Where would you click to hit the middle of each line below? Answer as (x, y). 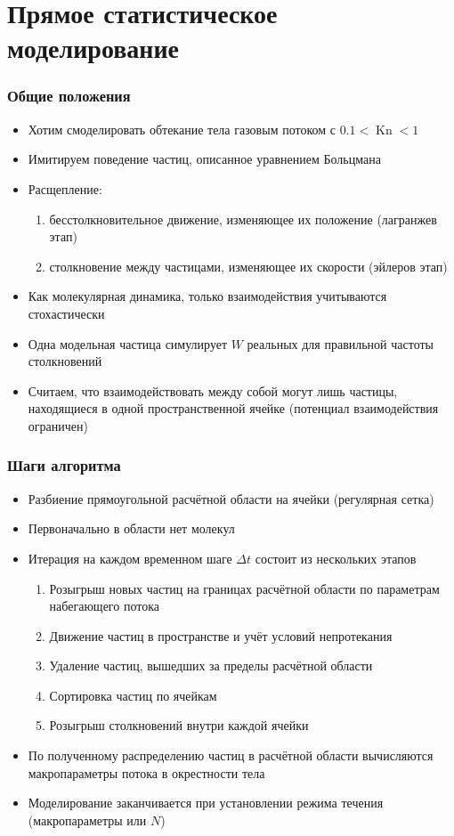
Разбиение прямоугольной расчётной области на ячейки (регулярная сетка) (231, 498)
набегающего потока (104, 606)
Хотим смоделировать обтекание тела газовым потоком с (182, 129)
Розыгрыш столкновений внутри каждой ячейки (179, 725)
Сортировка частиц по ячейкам (133, 695)
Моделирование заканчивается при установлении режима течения (206, 803)
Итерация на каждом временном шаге (130, 558)
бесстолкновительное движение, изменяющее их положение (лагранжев (243, 219)
